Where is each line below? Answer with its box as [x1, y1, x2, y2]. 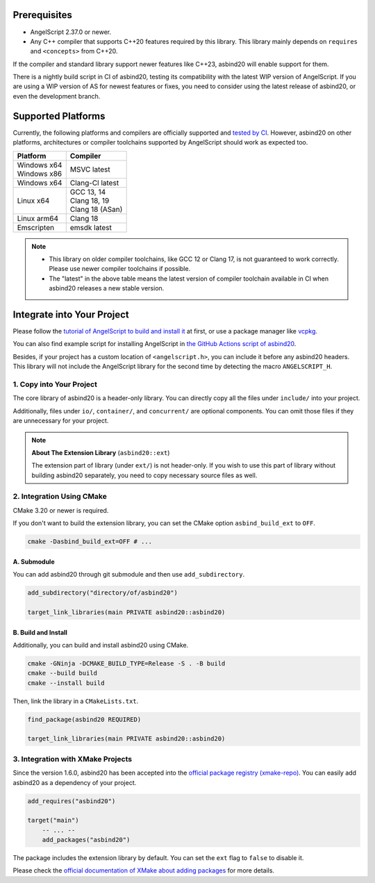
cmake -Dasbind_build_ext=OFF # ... [27, 538, 153, 545]
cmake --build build [27, 669, 97, 677]
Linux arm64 [17, 213, 59, 223]
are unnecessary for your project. [12, 417, 109, 425]
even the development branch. [12, 92, 101, 100]
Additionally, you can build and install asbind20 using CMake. [12, 641, 189, 649]
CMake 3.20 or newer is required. [12, 506, 109, 514]
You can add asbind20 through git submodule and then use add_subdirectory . [12, 570, 245, 579]
